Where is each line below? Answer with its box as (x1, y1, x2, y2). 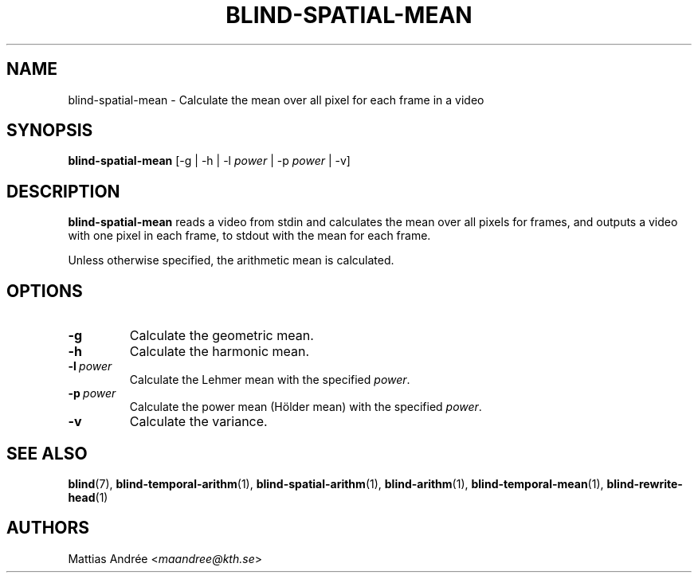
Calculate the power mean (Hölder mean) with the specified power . (129, 400, 482, 414)
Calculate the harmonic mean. (129, 343, 310, 360)
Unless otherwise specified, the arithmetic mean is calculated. (68, 253, 394, 268)
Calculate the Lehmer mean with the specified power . (129, 373, 410, 387)
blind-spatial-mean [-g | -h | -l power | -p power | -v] (68, 154, 351, 168)
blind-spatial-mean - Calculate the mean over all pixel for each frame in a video (68, 92, 484, 107)
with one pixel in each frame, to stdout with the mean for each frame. (68, 229, 431, 243)
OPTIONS (6, 280, 83, 301)
